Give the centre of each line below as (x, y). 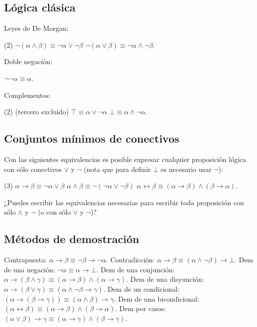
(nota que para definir (117, 169)
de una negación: (30, 269)
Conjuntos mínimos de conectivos (92, 138)
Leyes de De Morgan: (36, 28)
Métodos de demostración (72, 239)
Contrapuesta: (26, 260)
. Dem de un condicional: (141, 288)
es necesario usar (186, 169)
